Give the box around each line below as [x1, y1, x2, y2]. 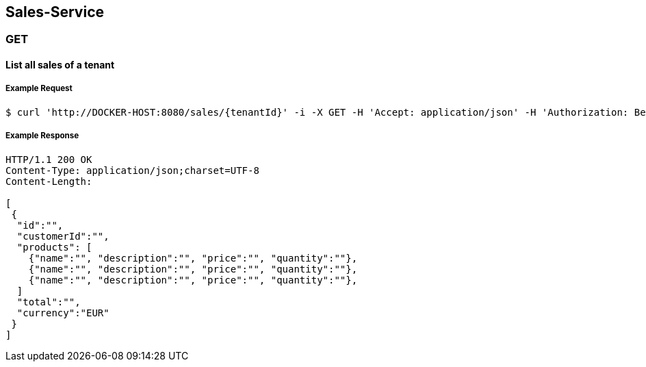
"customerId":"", [16, 230, 109, 242]
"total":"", [16, 296, 81, 307]
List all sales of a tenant [5, 59, 115, 71]
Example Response [5, 131, 79, 141]
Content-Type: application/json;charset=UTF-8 [5, 164, 259, 176]
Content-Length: [5, 175, 92, 187]
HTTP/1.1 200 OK [5, 153, 92, 165]
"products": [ [16, 241, 92, 253]
